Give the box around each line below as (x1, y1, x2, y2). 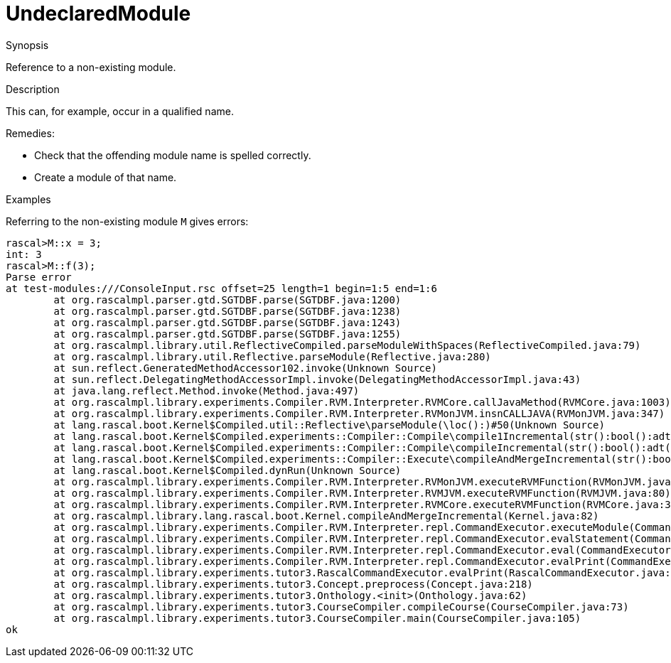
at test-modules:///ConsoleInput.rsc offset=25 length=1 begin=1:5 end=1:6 (6, 282, 437, 294)
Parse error (6, 271, 72, 283)
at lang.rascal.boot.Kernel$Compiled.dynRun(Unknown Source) (53, 464, 402, 476)
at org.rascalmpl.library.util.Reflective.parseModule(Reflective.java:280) (53, 350, 491, 362)
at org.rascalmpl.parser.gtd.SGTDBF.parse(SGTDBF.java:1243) (53, 316, 402, 328)
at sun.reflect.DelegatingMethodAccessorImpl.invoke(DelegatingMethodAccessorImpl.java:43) (53, 373, 581, 385)
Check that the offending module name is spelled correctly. (34, 149, 311, 161)
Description (6, 82, 60, 95)
